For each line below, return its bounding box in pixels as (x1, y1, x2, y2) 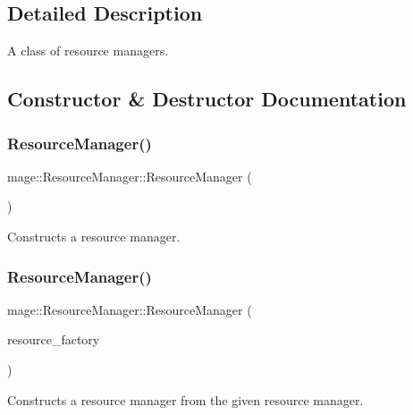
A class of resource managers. (7, 41, 169, 60)
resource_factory (7, 330, 100, 349)
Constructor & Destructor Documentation (7, 85, 407, 113)
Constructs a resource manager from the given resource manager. (7, 390, 364, 409)
